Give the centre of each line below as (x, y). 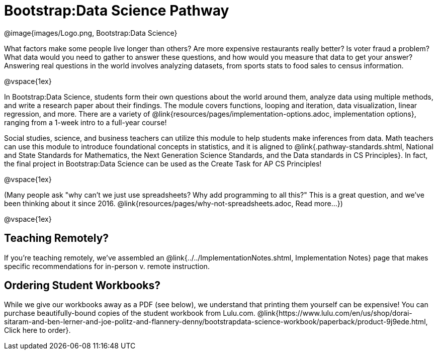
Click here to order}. (37, 330)
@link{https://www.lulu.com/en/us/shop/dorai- (335, 313)
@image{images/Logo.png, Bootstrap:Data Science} (91, 33)
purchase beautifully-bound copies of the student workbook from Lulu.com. (130, 313)
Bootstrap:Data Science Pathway (117, 11)
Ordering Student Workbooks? (82, 286)
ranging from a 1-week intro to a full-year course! (85, 122)
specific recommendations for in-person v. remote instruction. (107, 266)
